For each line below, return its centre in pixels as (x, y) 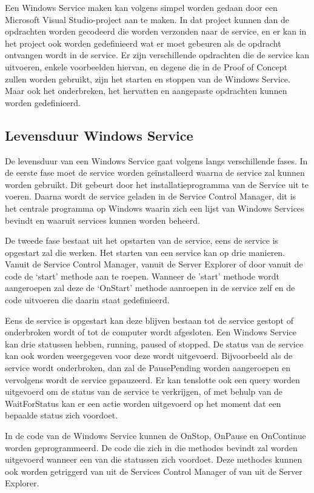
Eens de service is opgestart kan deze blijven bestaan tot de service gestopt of (149, 320)
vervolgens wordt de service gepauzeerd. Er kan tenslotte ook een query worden (152, 379)
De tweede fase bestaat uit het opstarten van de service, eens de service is (142, 240)
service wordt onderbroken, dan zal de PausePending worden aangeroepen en (148, 368)
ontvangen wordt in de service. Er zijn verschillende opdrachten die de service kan (157, 55)
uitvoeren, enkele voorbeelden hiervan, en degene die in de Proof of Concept (146, 66)
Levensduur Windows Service (99, 135)
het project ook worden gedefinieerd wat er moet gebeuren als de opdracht (143, 43)
